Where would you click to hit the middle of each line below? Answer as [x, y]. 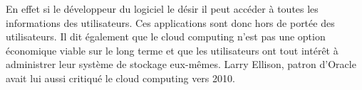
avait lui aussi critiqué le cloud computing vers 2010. [120, 78]
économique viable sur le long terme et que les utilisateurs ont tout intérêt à [172, 50]
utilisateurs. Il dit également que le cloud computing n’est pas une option [166, 36]
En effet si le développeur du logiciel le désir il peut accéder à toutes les [162, 9]
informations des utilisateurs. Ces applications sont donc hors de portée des [170, 22]
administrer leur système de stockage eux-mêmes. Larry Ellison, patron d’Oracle [181, 64]
